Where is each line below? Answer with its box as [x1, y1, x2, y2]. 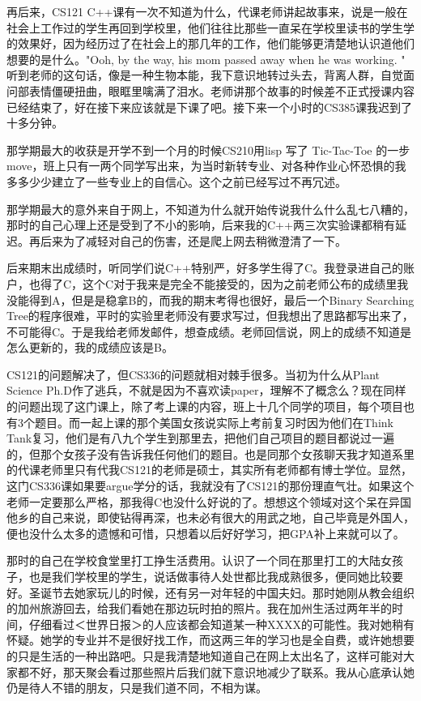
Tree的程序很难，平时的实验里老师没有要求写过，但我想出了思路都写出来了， [6, 307, 414, 324]
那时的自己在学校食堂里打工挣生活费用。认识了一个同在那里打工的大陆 [6, 552, 381, 569]
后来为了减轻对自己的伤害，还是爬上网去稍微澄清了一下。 [40, 232, 347, 249]
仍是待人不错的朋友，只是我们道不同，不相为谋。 [6, 679, 267, 696]
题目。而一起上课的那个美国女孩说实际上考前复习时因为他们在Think [34, 413, 393, 430]
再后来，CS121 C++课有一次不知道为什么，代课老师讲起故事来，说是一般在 [6, 3, 408, 19]
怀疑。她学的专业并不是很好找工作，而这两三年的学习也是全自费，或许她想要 [6, 631, 415, 648]
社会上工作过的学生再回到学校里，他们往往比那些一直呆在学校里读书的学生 [6, 19, 403, 36]
